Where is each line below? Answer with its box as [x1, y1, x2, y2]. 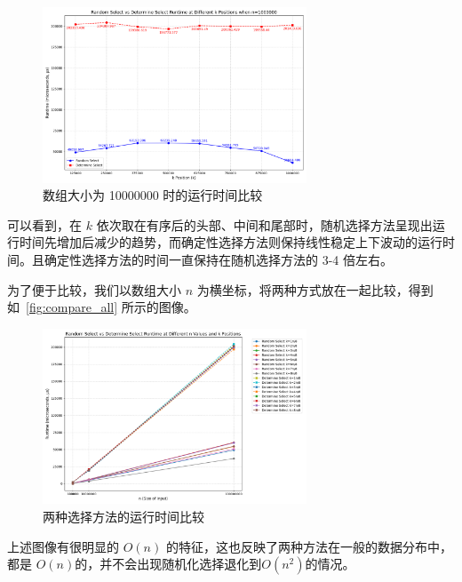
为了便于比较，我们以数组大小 [7, 280, 181, 299]
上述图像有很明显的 [7, 537, 119, 555]
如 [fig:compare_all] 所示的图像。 [7, 298, 196, 316]
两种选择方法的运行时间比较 [43, 507, 204, 526]
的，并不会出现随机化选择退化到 [75, 554, 262, 573]
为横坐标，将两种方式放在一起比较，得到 [196, 280, 434, 299]
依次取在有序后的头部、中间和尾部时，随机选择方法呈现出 [96, 215, 433, 234]
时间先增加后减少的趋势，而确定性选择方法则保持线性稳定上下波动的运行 [19, 233, 442, 251]
